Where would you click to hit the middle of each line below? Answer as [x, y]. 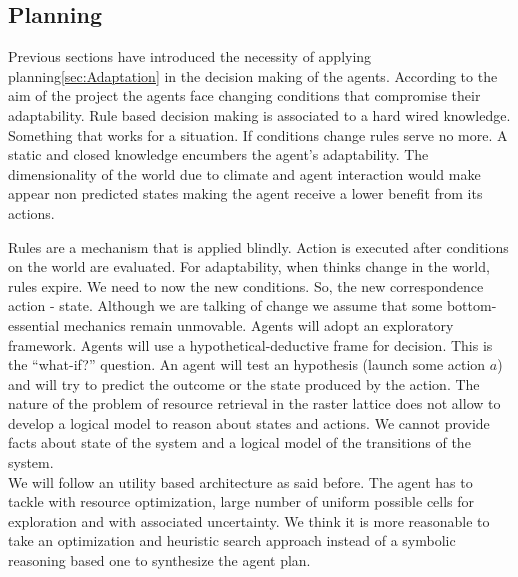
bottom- [471, 305]
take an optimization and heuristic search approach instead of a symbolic [232, 540]
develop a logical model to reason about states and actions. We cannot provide [249, 422]
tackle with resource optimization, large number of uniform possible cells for [241, 501]
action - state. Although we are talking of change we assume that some [225, 305]
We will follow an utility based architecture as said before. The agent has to [240, 481]
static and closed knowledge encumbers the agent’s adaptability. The [218, 154]
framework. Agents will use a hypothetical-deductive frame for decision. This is [250, 344]
